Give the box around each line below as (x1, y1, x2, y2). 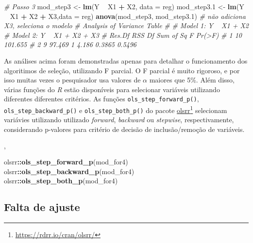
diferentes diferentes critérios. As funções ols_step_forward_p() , (4, 94, 199, 104)
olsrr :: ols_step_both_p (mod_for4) (4, 176, 118, 186)
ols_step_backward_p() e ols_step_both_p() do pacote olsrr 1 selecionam (4, 104, 227, 115)
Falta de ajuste (4, 199, 80, 214)
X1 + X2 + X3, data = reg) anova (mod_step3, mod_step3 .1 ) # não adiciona (10, 11, 246, 21)
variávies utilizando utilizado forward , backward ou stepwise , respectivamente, (4, 114, 234, 125)
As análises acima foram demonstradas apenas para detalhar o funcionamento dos (4, 55, 248, 65)
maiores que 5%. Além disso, (149, 75, 235, 85)
